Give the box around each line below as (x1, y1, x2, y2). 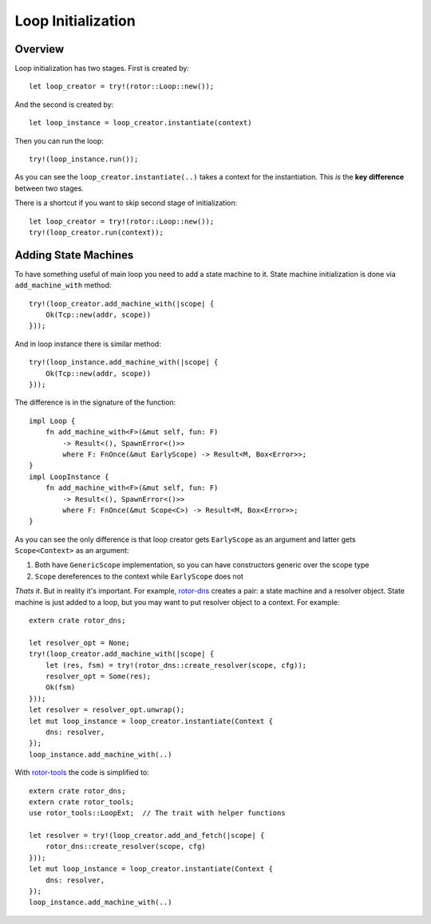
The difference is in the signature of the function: (14, 397, 176, 407)
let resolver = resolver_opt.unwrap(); (29, 705, 185, 714)
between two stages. (14, 184, 84, 193)
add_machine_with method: (14, 280, 112, 290)
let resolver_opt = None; (29, 638, 131, 647)
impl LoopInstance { (29, 472, 109, 481)
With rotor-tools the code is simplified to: (14, 768, 149, 777)
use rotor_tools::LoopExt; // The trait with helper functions (29, 808, 287, 818)
